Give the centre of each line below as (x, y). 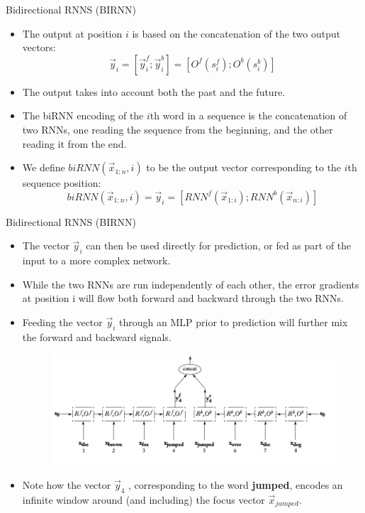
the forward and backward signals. (97, 336)
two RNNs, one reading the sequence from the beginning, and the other (178, 129)
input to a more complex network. (96, 260)
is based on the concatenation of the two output (236, 33)
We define (44, 167)
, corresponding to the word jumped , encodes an (236, 485)
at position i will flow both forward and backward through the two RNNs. (183, 298)
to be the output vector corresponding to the (244, 167)
